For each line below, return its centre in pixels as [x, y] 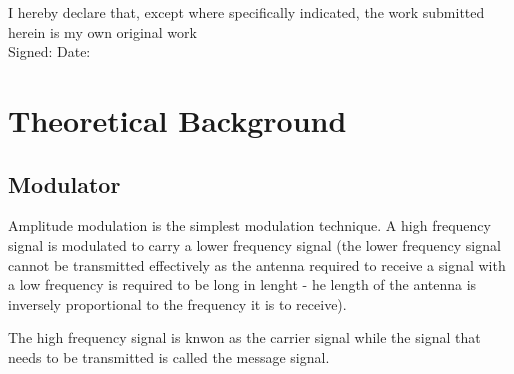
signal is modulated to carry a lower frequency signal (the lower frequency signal [254, 244]
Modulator [64, 183]
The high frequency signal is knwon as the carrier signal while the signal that [244, 337]
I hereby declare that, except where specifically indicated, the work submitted [246, 12]
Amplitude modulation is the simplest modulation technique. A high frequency [249, 225]
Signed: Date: [49, 51]
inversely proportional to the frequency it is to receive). [177, 303]
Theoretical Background [177, 119]
